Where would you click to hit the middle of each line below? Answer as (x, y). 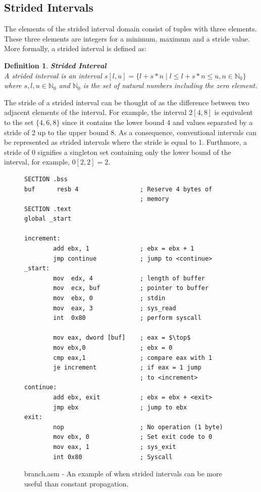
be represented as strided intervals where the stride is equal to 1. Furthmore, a (126, 142)
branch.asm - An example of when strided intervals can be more (123, 474)
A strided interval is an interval (53, 75)
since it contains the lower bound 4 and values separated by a (158, 122)
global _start (48, 219)
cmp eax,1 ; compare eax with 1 (133, 358)
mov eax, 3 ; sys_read (115, 308)
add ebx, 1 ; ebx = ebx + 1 (124, 249)
